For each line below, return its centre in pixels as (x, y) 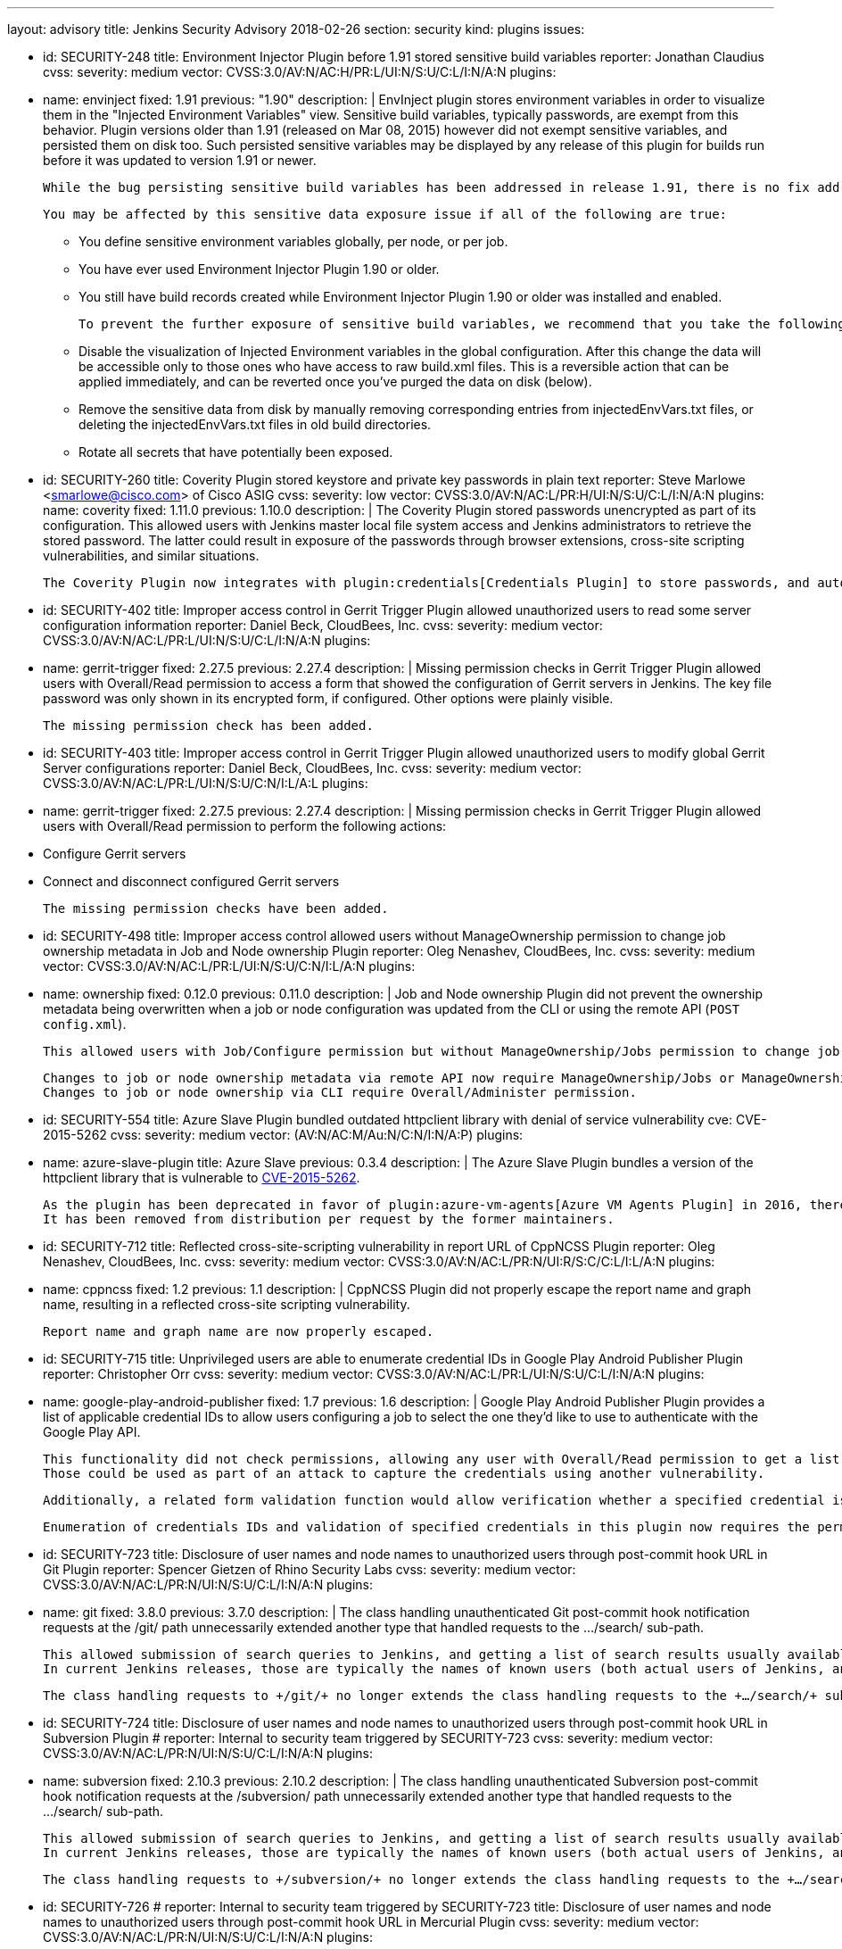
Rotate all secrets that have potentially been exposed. (236, 452)
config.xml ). (85, 1024)
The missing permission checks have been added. (216, 908)
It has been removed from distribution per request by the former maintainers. (329, 1219)
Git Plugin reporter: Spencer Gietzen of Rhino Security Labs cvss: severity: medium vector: (310, 1569)
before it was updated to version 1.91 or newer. (180, 160)
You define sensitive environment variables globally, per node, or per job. (293, 241)
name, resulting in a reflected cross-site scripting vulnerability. (227, 1304)
